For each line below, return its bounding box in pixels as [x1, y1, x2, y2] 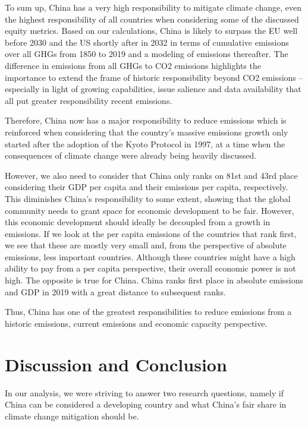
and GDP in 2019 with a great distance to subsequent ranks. [5, 285, 226, 298]
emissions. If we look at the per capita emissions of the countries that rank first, [5, 227, 297, 239]
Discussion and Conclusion [5, 352, 227, 376]
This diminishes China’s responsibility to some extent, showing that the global [5, 192, 291, 204]
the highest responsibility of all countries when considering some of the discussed [5, 12, 299, 25]
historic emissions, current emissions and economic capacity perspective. [5, 317, 268, 329]
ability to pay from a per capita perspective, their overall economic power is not [5, 262, 296, 274]
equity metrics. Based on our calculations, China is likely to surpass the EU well [5, 24, 298, 37]
